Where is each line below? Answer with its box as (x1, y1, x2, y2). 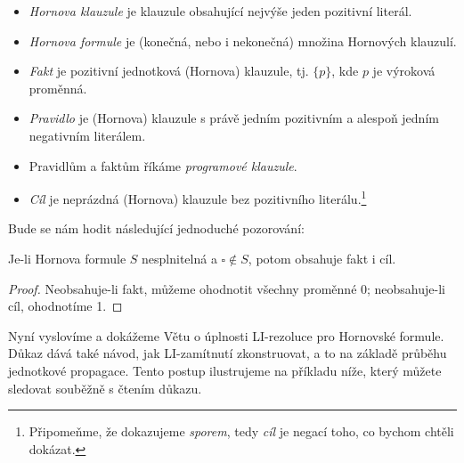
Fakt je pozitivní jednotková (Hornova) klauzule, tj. (28, 61, 309, 80)
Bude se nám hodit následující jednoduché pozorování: (8, 219, 305, 238)
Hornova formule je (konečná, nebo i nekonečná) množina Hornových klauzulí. (28, 31, 457, 50)
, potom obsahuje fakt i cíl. (248, 249, 396, 267)
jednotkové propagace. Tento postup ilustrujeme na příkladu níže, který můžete (8, 361, 442, 379)
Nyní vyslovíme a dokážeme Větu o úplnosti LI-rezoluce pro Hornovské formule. (8, 326, 444, 345)
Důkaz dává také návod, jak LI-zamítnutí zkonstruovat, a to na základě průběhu (8, 344, 447, 362)
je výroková (372, 61, 436, 80)
